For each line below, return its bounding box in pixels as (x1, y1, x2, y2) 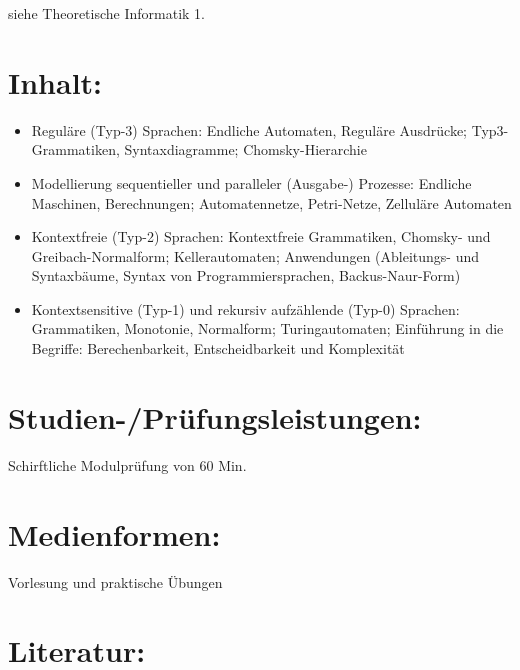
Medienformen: (8, 513, 221, 554)
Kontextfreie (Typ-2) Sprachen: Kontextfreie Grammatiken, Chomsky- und (31, 226, 491, 247)
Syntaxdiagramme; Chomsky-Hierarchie (124, 139, 367, 160)
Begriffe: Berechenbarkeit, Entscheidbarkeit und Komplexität (31, 338, 405, 359)
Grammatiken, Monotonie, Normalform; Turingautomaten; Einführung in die (31, 318, 504, 339)
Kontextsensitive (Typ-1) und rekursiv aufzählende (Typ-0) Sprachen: (31, 298, 460, 319)
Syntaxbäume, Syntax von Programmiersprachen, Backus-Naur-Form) (31, 265, 461, 286)
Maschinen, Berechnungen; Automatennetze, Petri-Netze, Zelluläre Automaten (31, 192, 512, 213)
